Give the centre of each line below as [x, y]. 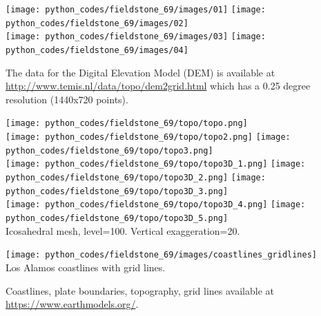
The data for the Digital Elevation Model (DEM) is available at [140, 72]
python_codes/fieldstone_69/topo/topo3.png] [109, 150]
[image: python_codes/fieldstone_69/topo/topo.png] [127, 124]
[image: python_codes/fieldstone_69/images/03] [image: [136, 37]
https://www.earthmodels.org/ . [72, 304]
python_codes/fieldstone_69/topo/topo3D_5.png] [117, 218]
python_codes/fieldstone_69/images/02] [97, 23]
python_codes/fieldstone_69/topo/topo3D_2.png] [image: [136, 178]
